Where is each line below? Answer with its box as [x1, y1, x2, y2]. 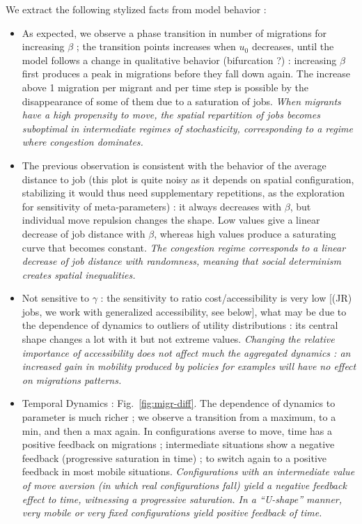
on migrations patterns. [22, 372, 122, 387]
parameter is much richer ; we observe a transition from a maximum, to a [22, 410, 336, 424]
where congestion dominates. [22, 134, 143, 149]
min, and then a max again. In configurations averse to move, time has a [22, 423, 332, 438]
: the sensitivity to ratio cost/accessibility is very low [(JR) [100, 291, 352, 305]
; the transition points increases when [76, 39, 236, 54]
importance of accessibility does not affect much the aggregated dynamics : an [22, 345, 351, 360]
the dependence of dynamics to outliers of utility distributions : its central [22, 318, 338, 332]
